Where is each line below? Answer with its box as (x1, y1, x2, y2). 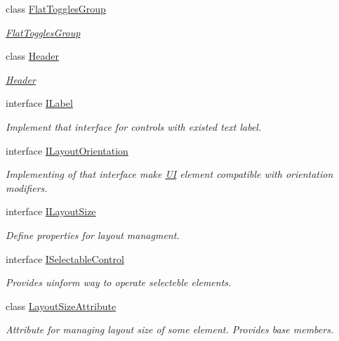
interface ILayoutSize (6, 204, 96, 219)
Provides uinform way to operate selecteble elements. (6, 275, 232, 290)
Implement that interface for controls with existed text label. (6, 119, 262, 134)
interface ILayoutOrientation (6, 143, 128, 157)
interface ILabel (6, 96, 73, 110)
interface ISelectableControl (6, 251, 124, 266)
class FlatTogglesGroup (6, 1, 106, 15)
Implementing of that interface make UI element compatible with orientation (6, 167, 333, 181)
